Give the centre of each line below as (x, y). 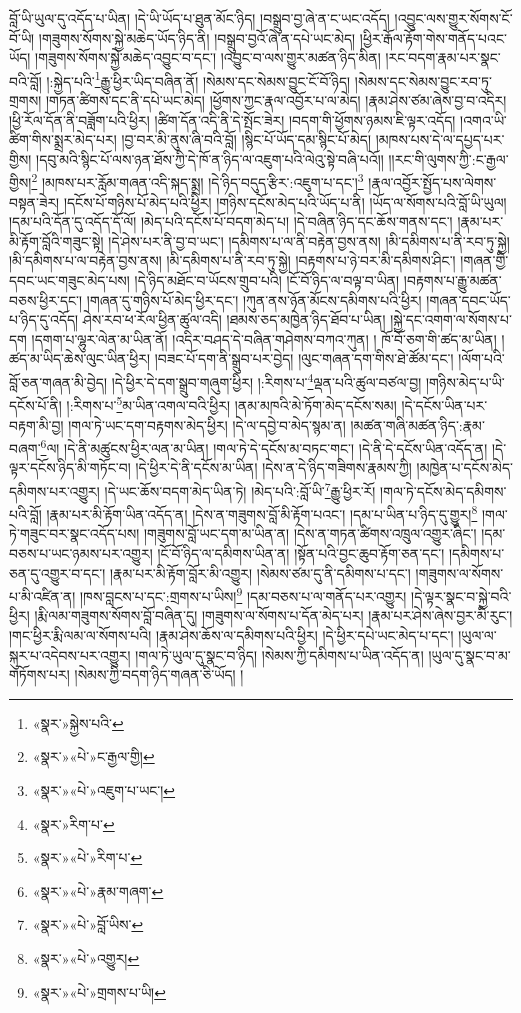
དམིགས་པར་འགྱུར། (54, 490)
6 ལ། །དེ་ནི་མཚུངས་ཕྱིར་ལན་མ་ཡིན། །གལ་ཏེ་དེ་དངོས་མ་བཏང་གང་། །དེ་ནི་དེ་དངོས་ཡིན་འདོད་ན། (264, 446)
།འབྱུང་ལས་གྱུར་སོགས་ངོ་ (453, 18)
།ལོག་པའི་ (481, 358)
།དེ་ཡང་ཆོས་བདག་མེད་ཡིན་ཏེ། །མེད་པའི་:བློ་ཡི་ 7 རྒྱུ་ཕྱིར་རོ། (240, 489)
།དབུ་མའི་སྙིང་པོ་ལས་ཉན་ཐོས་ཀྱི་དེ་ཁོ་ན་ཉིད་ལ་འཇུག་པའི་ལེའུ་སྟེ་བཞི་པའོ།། (210, 158)
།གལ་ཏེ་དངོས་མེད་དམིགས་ (443, 490)
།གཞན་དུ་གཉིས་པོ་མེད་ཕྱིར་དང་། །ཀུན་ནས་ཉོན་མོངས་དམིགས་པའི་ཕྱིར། (254, 299)
